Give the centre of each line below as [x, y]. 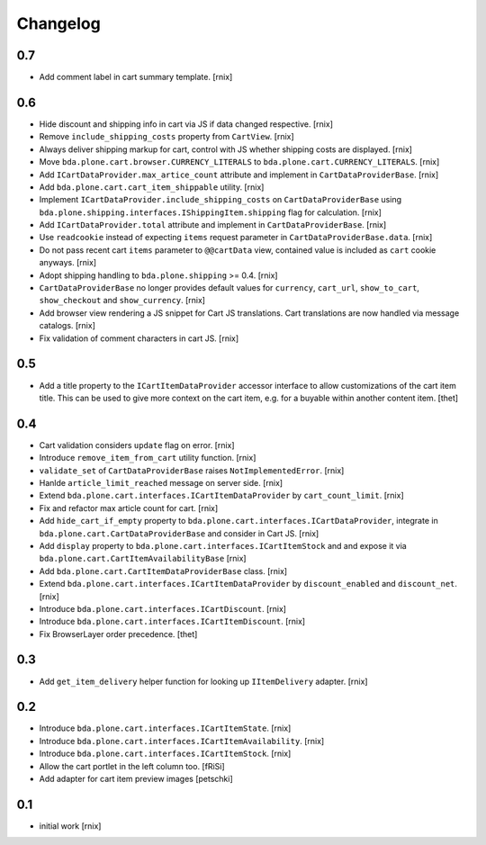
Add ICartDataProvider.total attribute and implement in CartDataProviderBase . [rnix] [213, 225]
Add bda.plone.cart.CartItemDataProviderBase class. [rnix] [163, 571]
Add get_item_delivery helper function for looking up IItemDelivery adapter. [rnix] [203, 681]
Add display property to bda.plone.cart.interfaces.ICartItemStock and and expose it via [223, 545]
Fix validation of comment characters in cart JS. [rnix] [139, 338]
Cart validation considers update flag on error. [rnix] [137, 445]
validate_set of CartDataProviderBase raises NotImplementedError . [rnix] [192, 470]
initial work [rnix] [70, 826]
